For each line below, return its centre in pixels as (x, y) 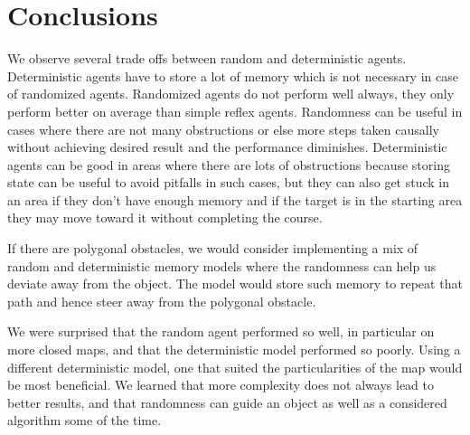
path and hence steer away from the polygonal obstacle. (162, 301)
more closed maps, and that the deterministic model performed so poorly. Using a (234, 350)
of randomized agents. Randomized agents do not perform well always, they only (231, 94)
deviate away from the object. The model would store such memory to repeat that (235, 284)
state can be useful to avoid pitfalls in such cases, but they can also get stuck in (229, 182)
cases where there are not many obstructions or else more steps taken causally (223, 129)
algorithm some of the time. (85, 420)
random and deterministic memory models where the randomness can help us (222, 265)
